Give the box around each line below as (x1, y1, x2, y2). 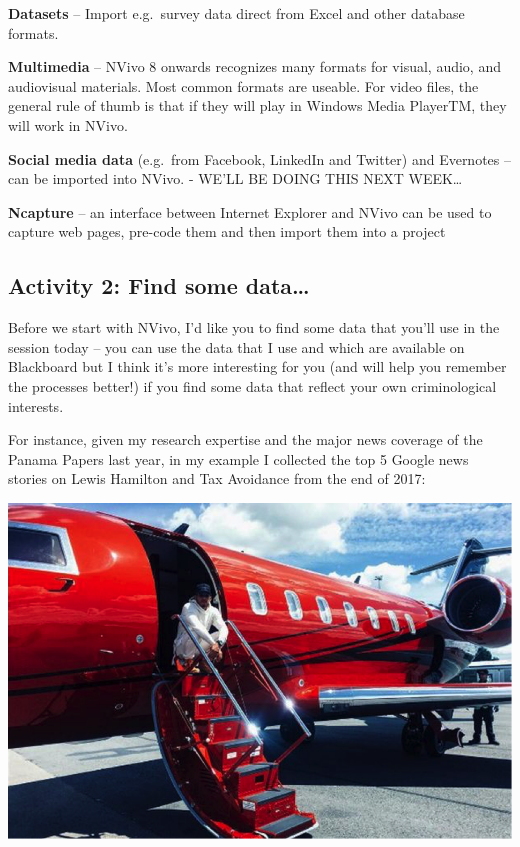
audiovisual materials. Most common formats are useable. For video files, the (8, 75, 479, 96)
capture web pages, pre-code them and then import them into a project (8, 221, 446, 242)
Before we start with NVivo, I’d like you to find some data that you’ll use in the (8, 317, 500, 338)
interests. (8, 395, 64, 416)
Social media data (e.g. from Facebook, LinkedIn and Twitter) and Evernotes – (8, 148, 511, 169)
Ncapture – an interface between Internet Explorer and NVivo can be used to (8, 201, 492, 222)
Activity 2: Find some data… (8, 270, 310, 301)
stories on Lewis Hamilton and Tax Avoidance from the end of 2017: (8, 468, 426, 489)
